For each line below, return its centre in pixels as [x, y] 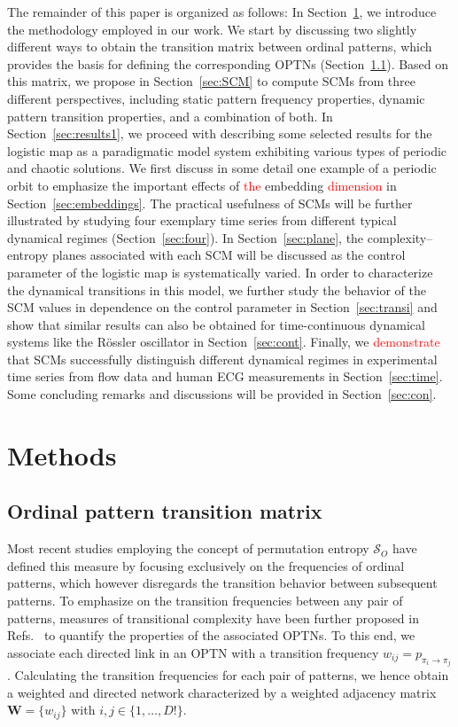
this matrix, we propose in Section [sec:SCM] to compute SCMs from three [211, 81]
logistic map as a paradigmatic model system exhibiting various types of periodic [227, 150]
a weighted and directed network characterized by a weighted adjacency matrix [222, 692]
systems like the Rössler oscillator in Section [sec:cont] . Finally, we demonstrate [224, 342]
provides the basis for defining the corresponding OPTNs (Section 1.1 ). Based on [228, 63]
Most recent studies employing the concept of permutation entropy [188, 548]
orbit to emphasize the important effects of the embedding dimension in [202, 185]
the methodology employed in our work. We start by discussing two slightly [212, 29]
